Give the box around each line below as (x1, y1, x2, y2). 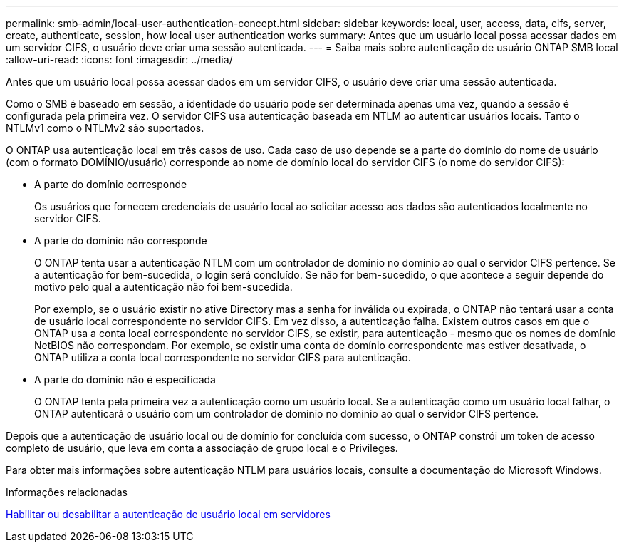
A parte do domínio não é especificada (34, 373, 216, 386)
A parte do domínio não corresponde (34, 234, 207, 247)
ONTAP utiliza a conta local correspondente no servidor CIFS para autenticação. (34, 351, 411, 363)
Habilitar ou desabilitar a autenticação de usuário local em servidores (6, 508, 331, 520)
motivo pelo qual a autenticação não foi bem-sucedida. (34, 281, 293, 293)
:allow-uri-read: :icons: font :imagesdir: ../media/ (6, 53, 233, 66)
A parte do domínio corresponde (34, 178, 187, 190)
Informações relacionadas (6, 486, 128, 498)
